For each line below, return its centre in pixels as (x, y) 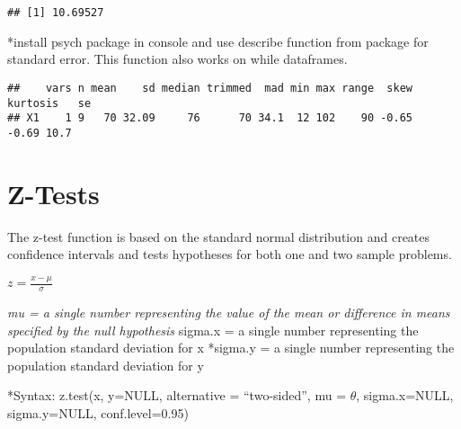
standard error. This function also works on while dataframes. (177, 59)
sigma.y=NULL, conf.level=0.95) (98, 412)
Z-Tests (53, 193)
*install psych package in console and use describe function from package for (218, 41)
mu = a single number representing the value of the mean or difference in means (229, 312)
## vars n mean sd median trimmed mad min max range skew (210, 88)
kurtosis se (49, 103)
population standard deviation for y (106, 365)
